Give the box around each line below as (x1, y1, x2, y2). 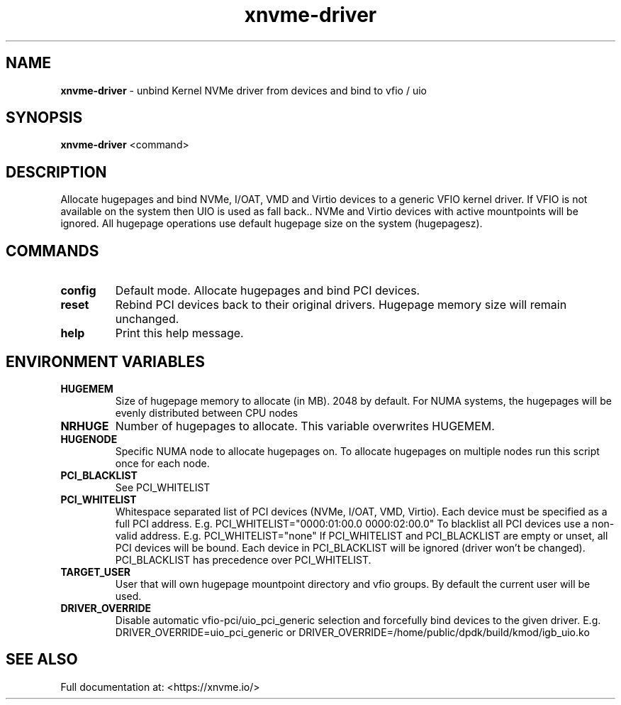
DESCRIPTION (6, 163, 107, 181)
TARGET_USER (60, 565, 130, 578)
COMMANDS (6, 241, 99, 260)
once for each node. (115, 457, 210, 469)
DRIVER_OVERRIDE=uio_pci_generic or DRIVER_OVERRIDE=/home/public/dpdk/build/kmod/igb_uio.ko (115, 625, 590, 638)
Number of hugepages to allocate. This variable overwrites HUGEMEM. (115, 418, 495, 433)
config (60, 283, 96, 298)
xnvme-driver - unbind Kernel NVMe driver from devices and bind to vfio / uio (60, 84, 427, 97)
